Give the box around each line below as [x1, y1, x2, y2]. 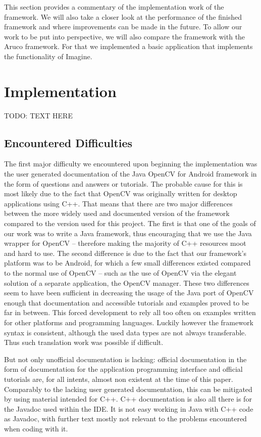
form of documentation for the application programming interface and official [4, 364, 243, 374]
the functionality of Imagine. [4, 51, 92, 61]
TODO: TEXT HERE [4, 110, 73, 120]
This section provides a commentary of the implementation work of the [4, 2, 224, 12]
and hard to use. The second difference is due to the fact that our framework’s [4, 247, 246, 258]
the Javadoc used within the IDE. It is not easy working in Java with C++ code [4, 403, 253, 414]
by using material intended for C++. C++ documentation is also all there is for [4, 394, 252, 404]
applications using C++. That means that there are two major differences [4, 198, 233, 208]
